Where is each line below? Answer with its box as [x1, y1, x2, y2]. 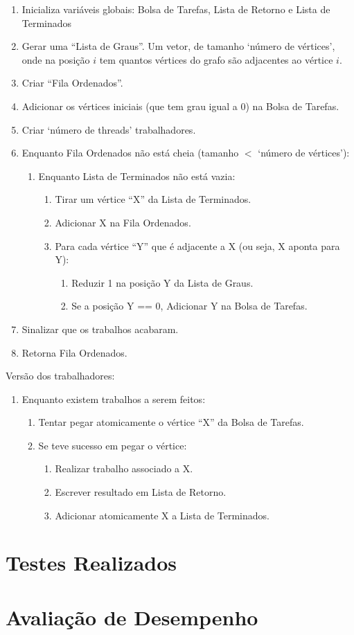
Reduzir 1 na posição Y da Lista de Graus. [71, 275, 254, 289]
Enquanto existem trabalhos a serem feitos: [21, 391, 206, 406]
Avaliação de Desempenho [6, 602, 258, 631]
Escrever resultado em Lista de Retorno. [55, 485, 227, 499]
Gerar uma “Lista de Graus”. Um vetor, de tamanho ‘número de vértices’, [21, 39, 335, 53]
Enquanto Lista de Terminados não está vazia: [38, 168, 236, 183]
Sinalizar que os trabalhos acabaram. [21, 321, 179, 336]
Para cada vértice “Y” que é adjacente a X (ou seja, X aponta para [55, 238, 340, 253]
